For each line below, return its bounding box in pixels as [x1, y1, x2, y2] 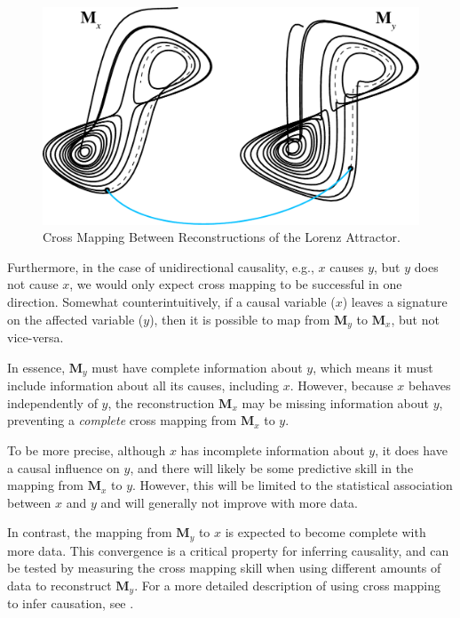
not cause [7, 275, 59, 293]
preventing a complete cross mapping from [7, 411, 237, 429]
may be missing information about [242, 393, 430, 412]
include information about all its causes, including [7, 376, 279, 395]
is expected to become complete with [225, 523, 426, 542]
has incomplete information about [180, 440, 365, 459]
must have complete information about [91, 357, 303, 376]
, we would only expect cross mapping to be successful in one [69, 275, 402, 293]
